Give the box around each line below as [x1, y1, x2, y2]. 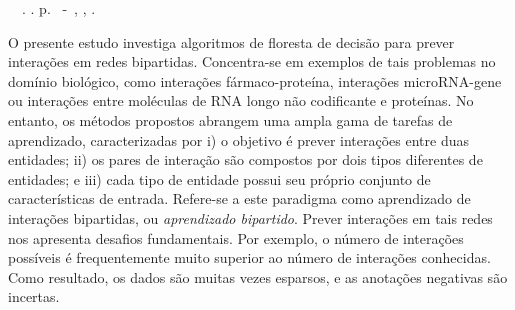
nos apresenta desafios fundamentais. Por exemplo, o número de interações [8, 227, 464, 248]
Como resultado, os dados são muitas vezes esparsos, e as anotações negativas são [8, 266, 508, 287]
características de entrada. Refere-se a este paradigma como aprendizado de [8, 188, 471, 209]
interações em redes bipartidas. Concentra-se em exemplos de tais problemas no [8, 51, 496, 72]
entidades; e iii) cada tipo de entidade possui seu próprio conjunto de [8, 168, 431, 189]
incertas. [8, 286, 60, 307]
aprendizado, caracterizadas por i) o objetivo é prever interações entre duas [8, 129, 469, 150]
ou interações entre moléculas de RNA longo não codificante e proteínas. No [8, 90, 474, 111]
